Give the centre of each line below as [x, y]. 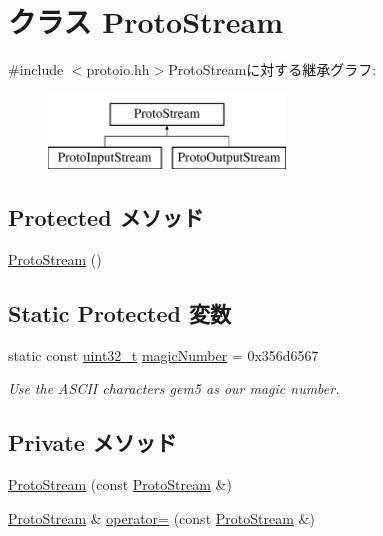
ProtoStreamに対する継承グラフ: [272, 69]
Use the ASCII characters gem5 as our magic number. [174, 388]
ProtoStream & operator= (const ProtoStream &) [161, 517]
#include [36, 69]
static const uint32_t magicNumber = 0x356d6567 [163, 354]
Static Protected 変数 [120, 313]
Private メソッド [92, 442]
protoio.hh [118, 69]
